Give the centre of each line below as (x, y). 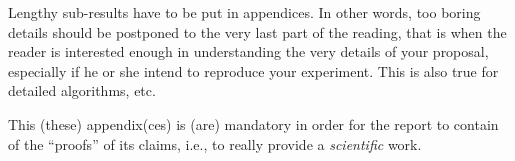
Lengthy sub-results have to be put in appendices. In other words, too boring (244, 12)
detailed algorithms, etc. (82, 90)
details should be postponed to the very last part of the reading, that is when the (257, 31)
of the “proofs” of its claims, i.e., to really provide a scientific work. (215, 143)
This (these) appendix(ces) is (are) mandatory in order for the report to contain (253, 123)
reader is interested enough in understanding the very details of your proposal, (248, 51)
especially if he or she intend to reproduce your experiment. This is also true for (253, 70)
